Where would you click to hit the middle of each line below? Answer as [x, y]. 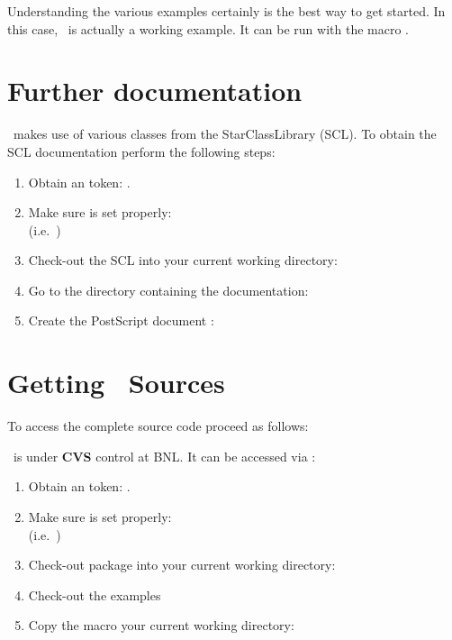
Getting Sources [116, 383]
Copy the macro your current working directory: [161, 625]
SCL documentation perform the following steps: [141, 151]
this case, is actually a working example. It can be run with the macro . [208, 28]
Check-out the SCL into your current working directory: [183, 260]
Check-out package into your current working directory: [182, 565]
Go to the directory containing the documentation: [168, 290]
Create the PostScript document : [121, 320]
